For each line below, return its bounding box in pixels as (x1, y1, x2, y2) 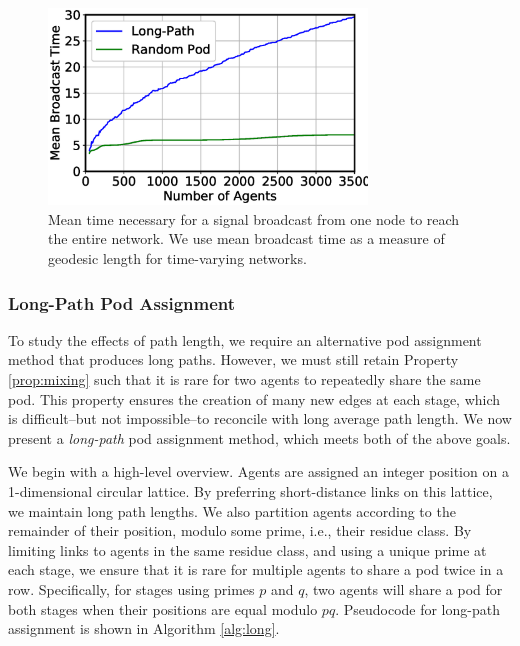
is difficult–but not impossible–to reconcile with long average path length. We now (8, 408, 512, 429)
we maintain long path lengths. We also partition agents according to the (8, 500, 456, 521)
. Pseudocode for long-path (335, 598, 500, 619)
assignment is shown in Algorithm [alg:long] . (8, 618, 280, 639)
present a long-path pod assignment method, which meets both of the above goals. (8, 427, 511, 448)
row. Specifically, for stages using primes (8, 579, 255, 600)
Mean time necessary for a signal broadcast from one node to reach (48, 208, 460, 229)
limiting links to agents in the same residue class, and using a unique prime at (8, 539, 487, 560)
